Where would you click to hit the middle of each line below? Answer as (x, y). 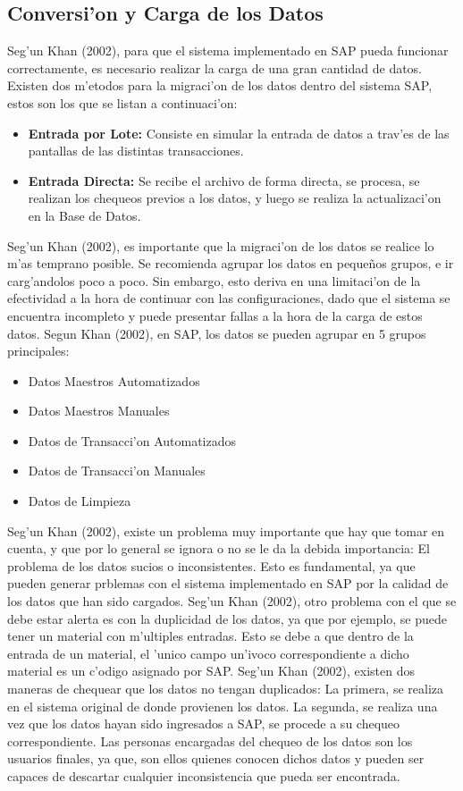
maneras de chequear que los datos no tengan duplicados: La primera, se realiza (226, 689)
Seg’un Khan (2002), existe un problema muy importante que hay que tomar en (226, 530)
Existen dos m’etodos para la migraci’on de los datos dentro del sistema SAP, (220, 85)
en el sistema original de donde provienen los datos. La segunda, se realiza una (223, 706)
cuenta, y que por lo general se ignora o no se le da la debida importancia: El (219, 548)
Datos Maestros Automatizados (114, 380)
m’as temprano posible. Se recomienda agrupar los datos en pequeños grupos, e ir (231, 263)
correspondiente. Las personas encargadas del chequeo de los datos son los (210, 741)
